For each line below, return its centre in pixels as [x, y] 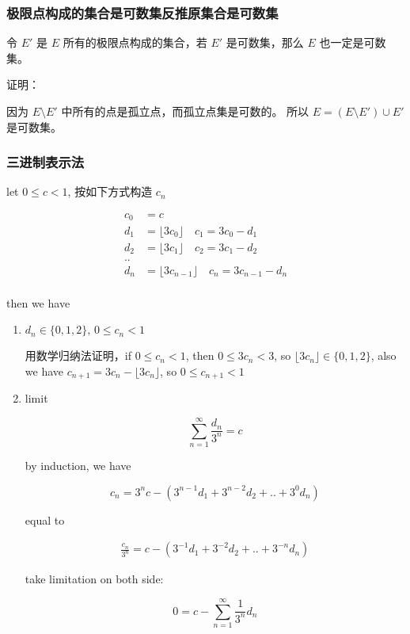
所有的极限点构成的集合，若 [135, 42]
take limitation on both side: [94, 579]
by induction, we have [78, 465]
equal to [45, 519]
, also [383, 355]
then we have [38, 302]
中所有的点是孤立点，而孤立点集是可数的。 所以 [185, 111]
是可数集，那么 [265, 42]
